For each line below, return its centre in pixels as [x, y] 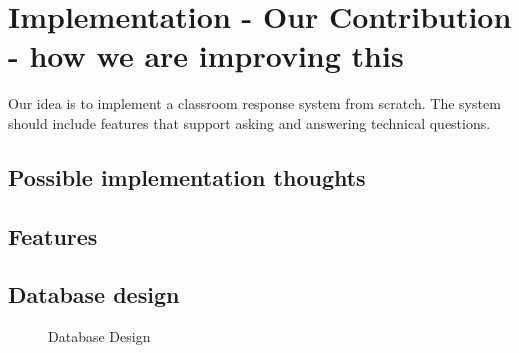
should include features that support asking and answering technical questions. [249, 122]
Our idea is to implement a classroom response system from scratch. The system [254, 103]
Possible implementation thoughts [187, 176]
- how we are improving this [206, 55]
